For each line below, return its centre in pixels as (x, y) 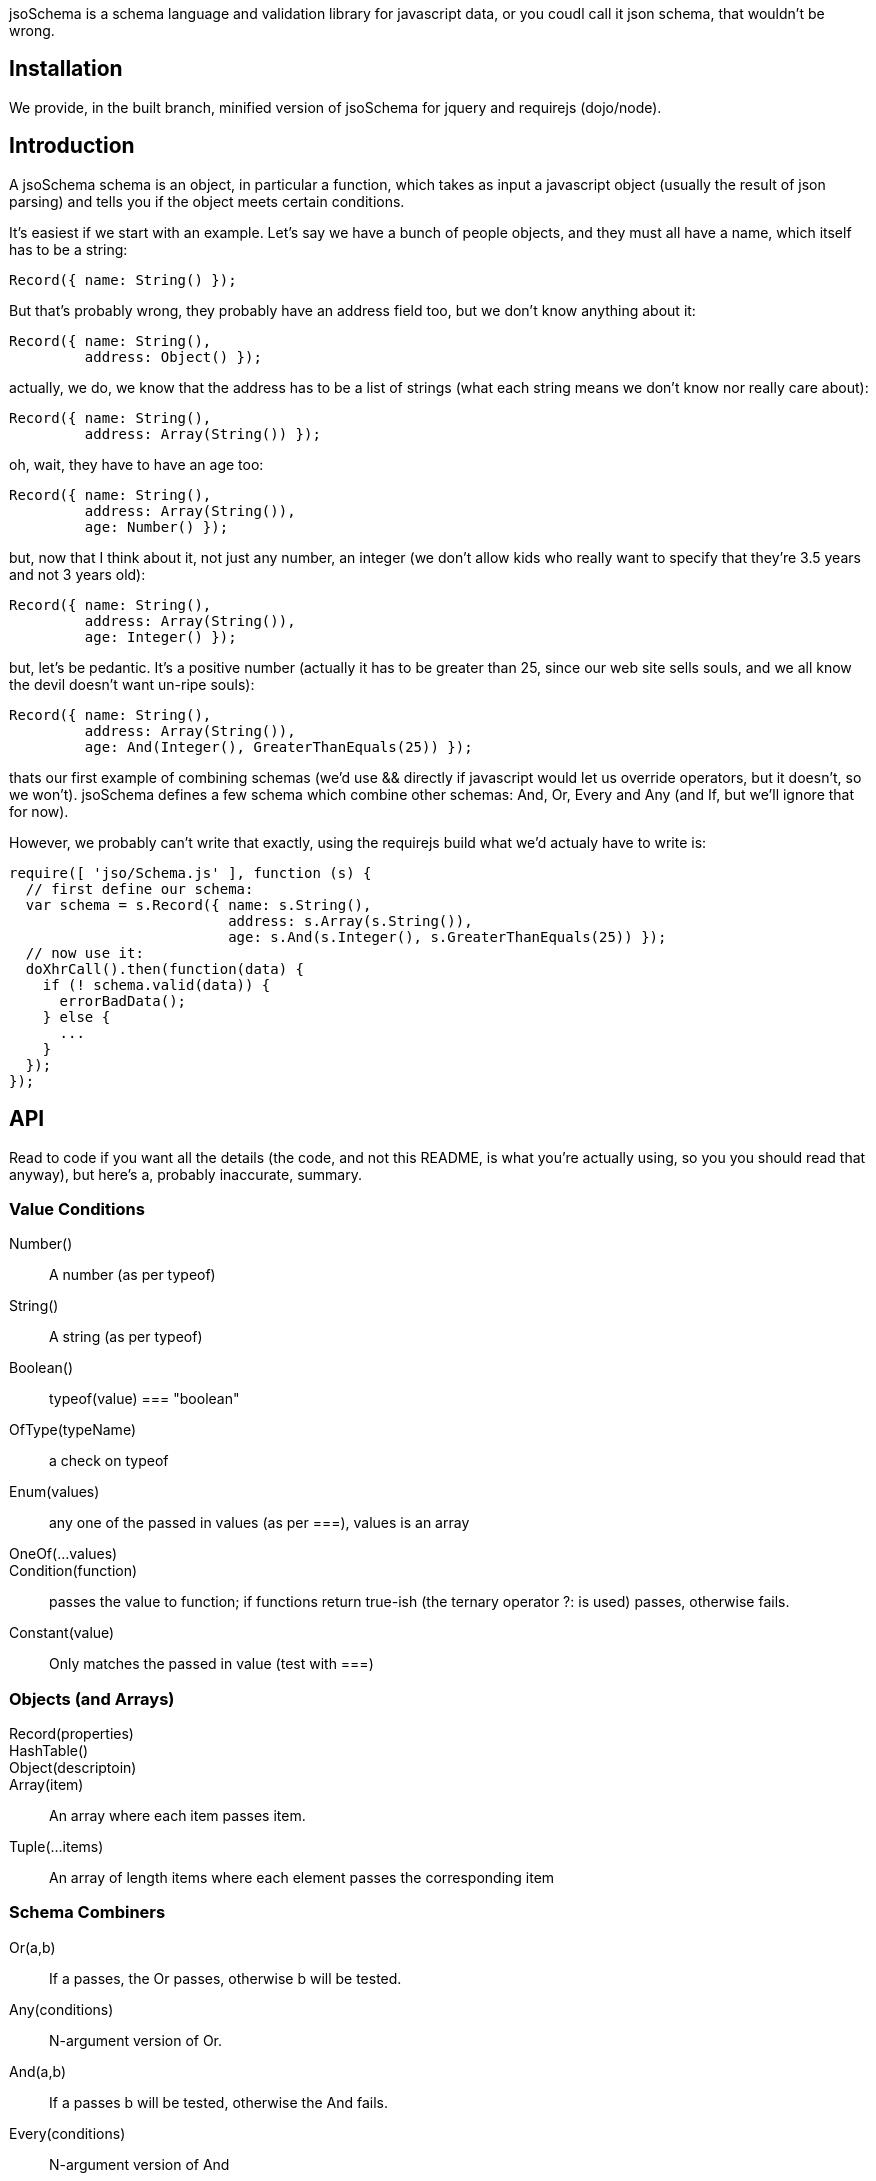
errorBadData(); (123, 1000)
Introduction (72, 146)
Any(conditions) (61, 2009)
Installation (66, 69)
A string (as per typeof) (126, 1337)
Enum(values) (54, 1492)
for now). (39, 811)
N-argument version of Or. (136, 2040)
